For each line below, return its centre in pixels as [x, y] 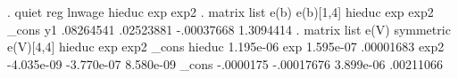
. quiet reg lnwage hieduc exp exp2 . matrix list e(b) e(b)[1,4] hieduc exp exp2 [221, 12]
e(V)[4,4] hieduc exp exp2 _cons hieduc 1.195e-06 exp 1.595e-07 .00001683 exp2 [226, 47]
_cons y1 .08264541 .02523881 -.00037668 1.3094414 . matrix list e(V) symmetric [229, 29]
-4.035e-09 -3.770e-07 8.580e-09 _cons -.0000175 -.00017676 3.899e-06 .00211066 [225, 63]
